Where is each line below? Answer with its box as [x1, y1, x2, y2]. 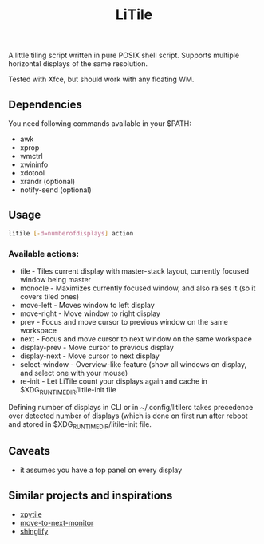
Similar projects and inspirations [8, 488, 173, 502]
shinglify [19, 526, 49, 536]
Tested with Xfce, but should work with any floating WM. [8, 74, 195, 85]
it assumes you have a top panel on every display [19, 465, 183, 475]
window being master [19, 274, 92, 284]
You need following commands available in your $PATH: [8, 119, 191, 128]
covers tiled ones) [19, 291, 80, 301]
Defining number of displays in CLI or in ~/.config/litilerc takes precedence [8, 402, 254, 412]
